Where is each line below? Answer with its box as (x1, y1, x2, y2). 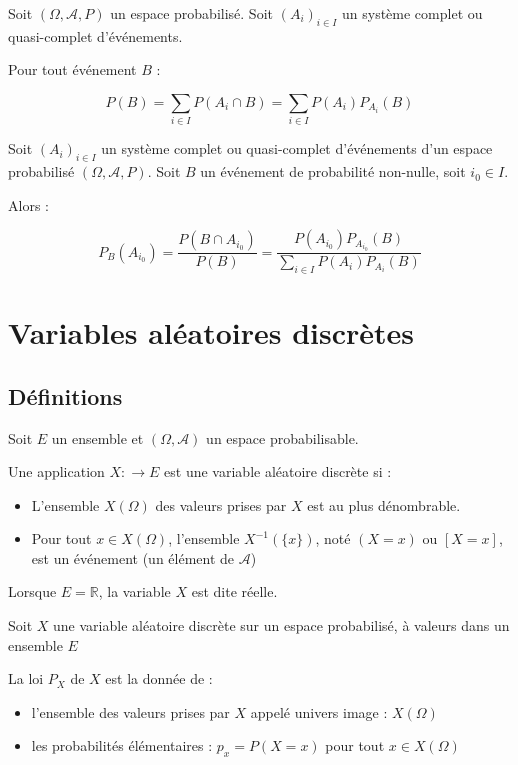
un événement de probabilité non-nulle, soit (200, 161, 466, 182)
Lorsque (8, 581, 57, 602)
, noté (315, 528, 351, 549)
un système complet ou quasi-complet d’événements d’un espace (101, 138, 493, 159)
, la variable (98, 581, 171, 602)
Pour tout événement (8, 59, 137, 80)
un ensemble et (51, 427, 144, 448)
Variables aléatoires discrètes (8, 312, 415, 353)
